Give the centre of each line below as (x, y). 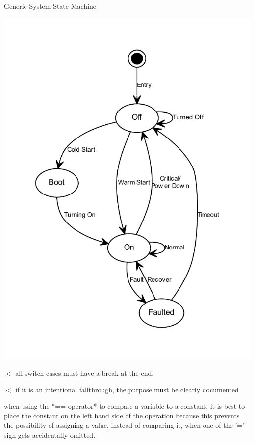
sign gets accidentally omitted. (50, 434)
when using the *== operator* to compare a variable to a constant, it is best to (125, 406)
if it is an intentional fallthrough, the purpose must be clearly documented (127, 389)
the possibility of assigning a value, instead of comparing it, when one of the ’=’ (124, 425)
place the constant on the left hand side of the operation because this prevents (122, 415)
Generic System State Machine (50, 6)
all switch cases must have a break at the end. (85, 373)
